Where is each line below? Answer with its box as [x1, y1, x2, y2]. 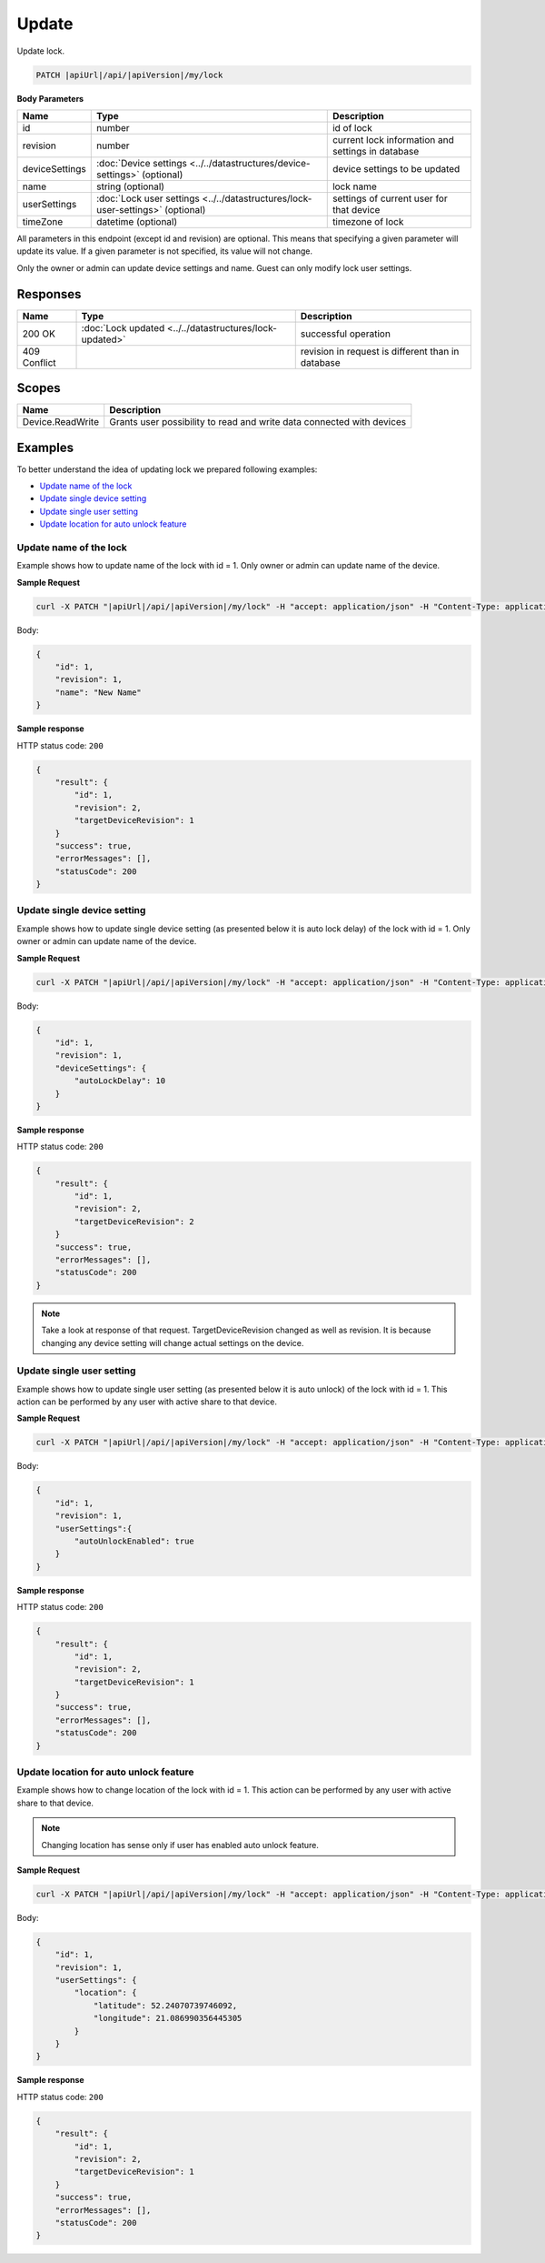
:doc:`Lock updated [81, 321, 165, 334]
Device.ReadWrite [22, 416, 100, 428]
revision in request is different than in [300, 345, 460, 357]
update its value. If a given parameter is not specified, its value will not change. [16, 246, 313, 256]
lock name [332, 180, 377, 193]
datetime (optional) [96, 215, 178, 227]
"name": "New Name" [54, 687, 143, 698]
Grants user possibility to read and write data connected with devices [109, 416, 407, 428]
